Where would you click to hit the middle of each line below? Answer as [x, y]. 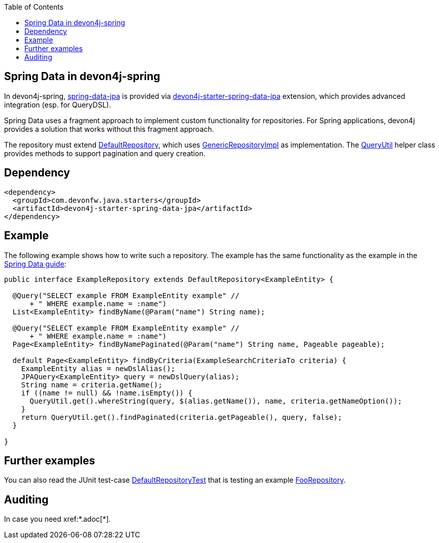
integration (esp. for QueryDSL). [58, 104]
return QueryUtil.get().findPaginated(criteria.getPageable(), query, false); [181, 417]
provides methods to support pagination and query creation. [105, 153]
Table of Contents [34, 7]
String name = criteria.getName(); [92, 385]
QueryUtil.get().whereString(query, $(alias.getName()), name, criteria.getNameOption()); [216, 401]
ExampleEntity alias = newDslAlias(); [98, 368]
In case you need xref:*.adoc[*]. [58, 519]
